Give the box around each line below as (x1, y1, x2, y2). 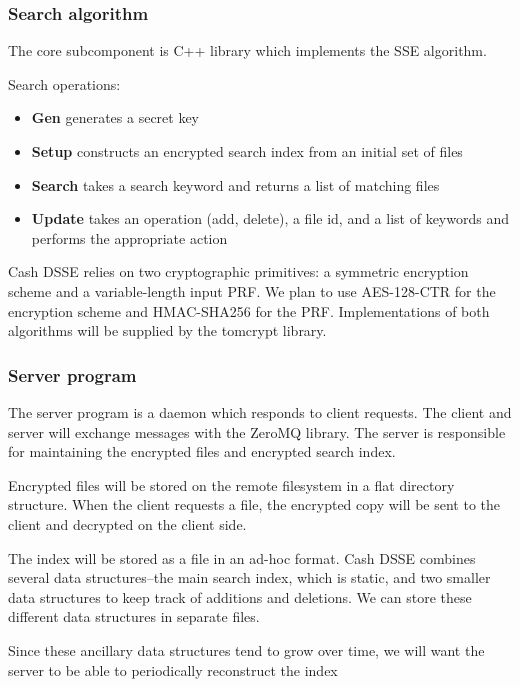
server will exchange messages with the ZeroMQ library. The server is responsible (8, 421, 506, 442)
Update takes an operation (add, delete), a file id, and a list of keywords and (31, 208, 509, 229)
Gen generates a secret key (31, 107, 200, 128)
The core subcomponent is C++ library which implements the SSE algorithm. (8, 40, 487, 61)
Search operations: (8, 73, 121, 94)
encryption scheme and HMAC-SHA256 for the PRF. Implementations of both (8, 300, 490, 321)
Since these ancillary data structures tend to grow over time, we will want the (8, 639, 485, 660)
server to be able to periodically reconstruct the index (8, 659, 338, 680)
